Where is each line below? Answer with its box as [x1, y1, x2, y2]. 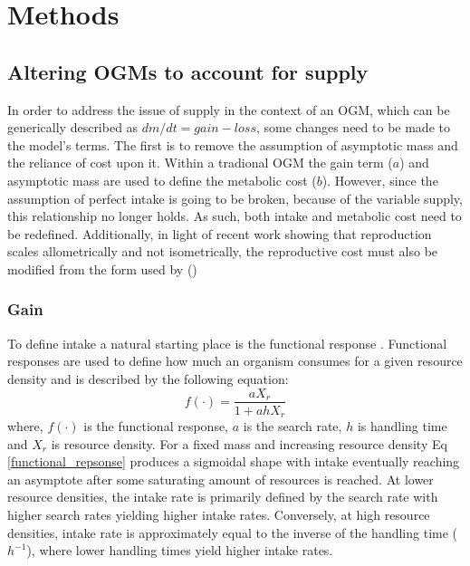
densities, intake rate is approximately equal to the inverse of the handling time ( [7, 523, 458, 542]
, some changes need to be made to [255, 118, 450, 137]
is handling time [357, 417, 447, 436]
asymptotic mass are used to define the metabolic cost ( [7, 170, 317, 189]
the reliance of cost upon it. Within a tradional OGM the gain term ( [7, 153, 393, 172]
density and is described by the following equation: [7, 369, 289, 388]
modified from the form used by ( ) [7, 259, 197, 278]
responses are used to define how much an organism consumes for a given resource [7, 351, 463, 370]
